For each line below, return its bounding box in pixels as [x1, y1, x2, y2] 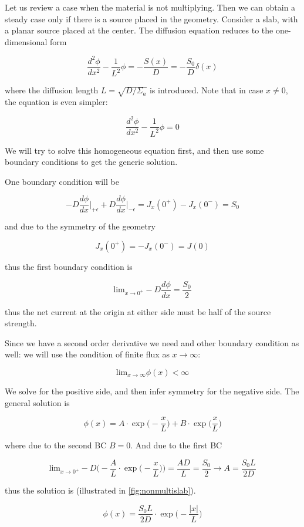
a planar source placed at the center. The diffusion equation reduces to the [5, 24, 273, 36]
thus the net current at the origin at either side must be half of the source [5, 305, 271, 317]
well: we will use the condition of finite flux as [5, 348, 170, 360]
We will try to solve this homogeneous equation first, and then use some [5, 144, 264, 156]
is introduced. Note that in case [149, 84, 264, 96]
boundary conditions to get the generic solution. [5, 156, 178, 168]
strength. [5, 317, 37, 329]
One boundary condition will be [5, 175, 119, 187]
